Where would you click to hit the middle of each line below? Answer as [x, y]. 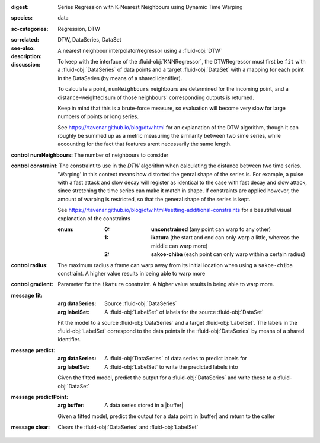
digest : [20, 7]
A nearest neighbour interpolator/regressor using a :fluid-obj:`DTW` [140, 50]
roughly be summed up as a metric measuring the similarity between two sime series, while [169, 136]
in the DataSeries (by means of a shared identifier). [120, 78]
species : [22, 18]
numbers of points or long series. [98, 116]
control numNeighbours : [42, 155]
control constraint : [35, 166]
